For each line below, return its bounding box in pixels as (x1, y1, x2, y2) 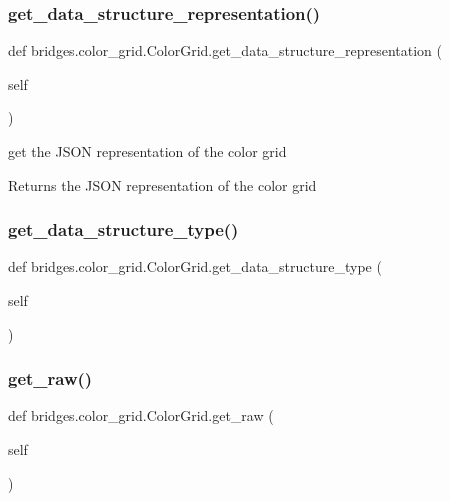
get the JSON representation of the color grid (8, 141, 287, 161)
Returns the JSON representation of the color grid (8, 174, 317, 195)
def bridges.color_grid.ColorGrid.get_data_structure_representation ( (8, 40, 442, 61)
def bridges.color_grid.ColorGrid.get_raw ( (8, 405, 274, 426)
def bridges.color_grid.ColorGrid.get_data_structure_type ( (8, 256, 382, 277)
